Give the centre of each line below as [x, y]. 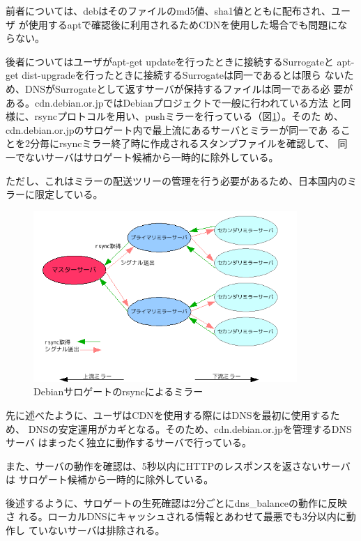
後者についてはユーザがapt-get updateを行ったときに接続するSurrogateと [170, 61]
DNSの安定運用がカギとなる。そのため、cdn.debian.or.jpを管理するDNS [190, 428]
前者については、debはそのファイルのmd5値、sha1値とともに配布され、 [168, 10]
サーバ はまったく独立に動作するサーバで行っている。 [129, 442]
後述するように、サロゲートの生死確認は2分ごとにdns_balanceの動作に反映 [177, 502]
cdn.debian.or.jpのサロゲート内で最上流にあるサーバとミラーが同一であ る [173, 129]
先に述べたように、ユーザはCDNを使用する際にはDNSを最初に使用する [168, 414]
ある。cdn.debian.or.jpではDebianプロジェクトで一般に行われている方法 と [174, 102]
